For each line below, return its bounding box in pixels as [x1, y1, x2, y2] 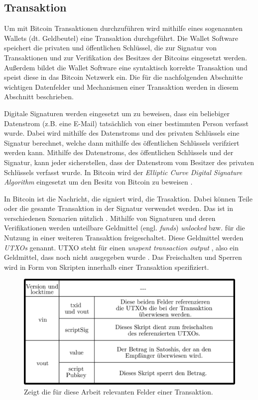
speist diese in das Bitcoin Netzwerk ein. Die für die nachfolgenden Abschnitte [4, 72, 243, 82]
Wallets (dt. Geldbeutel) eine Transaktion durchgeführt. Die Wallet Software [4, 32, 239, 43]
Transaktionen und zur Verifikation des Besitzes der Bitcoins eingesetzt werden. [4, 52, 247, 62]
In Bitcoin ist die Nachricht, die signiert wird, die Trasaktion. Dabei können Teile [4, 193, 253, 203]
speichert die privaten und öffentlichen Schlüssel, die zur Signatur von [4, 42, 217, 53]
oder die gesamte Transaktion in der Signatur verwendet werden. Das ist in [4, 203, 234, 213]
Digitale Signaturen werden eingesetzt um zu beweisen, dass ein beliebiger [4, 108, 230, 118]
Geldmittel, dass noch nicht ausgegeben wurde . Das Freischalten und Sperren [4, 252, 242, 262]
